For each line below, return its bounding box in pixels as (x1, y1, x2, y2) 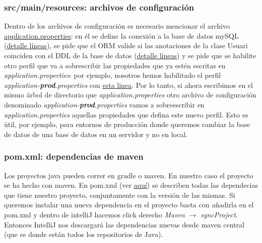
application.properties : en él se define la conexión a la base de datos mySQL (4, 30, 239, 41)
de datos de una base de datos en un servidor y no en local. (4, 129, 187, 139)
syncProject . (200, 209, 238, 219)
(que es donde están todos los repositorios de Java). (4, 229, 163, 239)
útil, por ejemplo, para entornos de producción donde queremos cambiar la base (4, 119, 250, 130)
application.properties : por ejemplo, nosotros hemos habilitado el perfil (4, 70, 221, 80)
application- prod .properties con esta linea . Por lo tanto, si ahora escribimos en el (4, 79, 253, 90)
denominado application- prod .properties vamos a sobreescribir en (4, 99, 205, 109)
